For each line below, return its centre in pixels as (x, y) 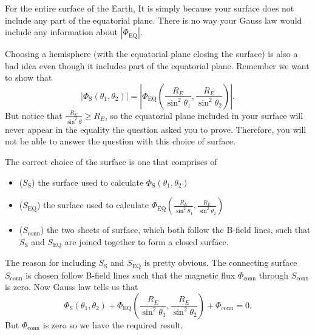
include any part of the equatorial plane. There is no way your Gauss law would (154, 20)
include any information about (61, 32)
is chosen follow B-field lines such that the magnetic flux (130, 275)
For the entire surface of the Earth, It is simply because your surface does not (150, 8)
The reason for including (50, 262)
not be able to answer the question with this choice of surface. (120, 141)
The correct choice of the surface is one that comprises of (111, 162)
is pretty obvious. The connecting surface (221, 262)
